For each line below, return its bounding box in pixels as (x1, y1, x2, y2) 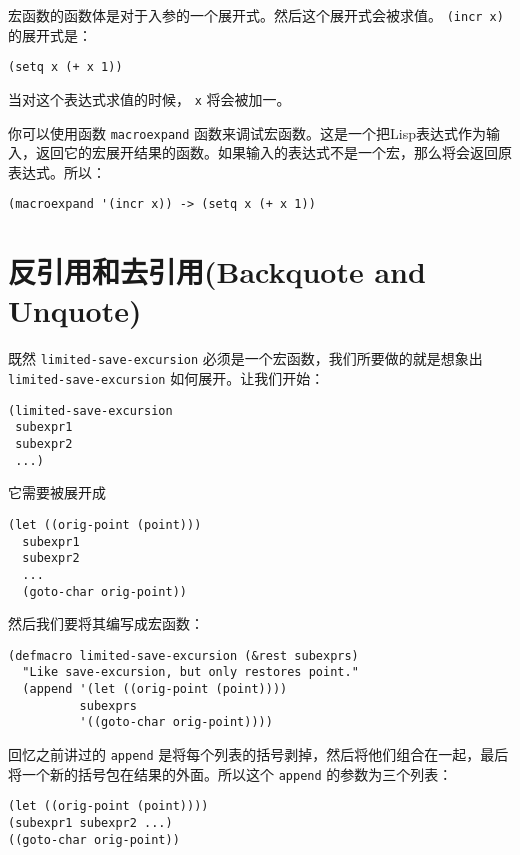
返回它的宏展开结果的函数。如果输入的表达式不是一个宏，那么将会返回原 (35, 142, 512, 163)
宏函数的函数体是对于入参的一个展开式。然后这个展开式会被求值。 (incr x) (8, 5, 504, 25)
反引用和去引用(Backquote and (8, 251, 426, 292)
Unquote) (8, 290, 142, 331)
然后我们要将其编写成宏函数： (8, 613, 204, 634)
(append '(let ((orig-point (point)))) (22, 682, 288, 697)
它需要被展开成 (8, 482, 106, 503)
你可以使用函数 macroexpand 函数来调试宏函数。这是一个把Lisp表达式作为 (8, 122, 487, 143)
